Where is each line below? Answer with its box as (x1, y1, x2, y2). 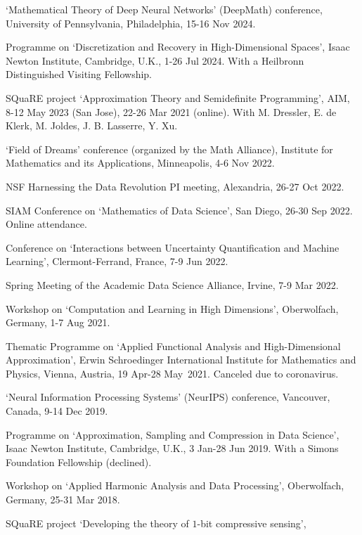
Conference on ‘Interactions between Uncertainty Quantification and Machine (6, 240, 340, 254)
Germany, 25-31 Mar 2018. (6, 492, 120, 507)
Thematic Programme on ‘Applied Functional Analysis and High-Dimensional (6, 338, 341, 353)
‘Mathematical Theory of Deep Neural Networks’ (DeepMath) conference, (6, 2, 323, 16)
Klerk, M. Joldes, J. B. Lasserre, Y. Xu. (6, 118, 178, 133)
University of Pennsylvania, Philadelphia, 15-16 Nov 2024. (6, 15, 256, 30)
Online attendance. (6, 217, 87, 231)
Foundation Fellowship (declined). (6, 454, 152, 469)
